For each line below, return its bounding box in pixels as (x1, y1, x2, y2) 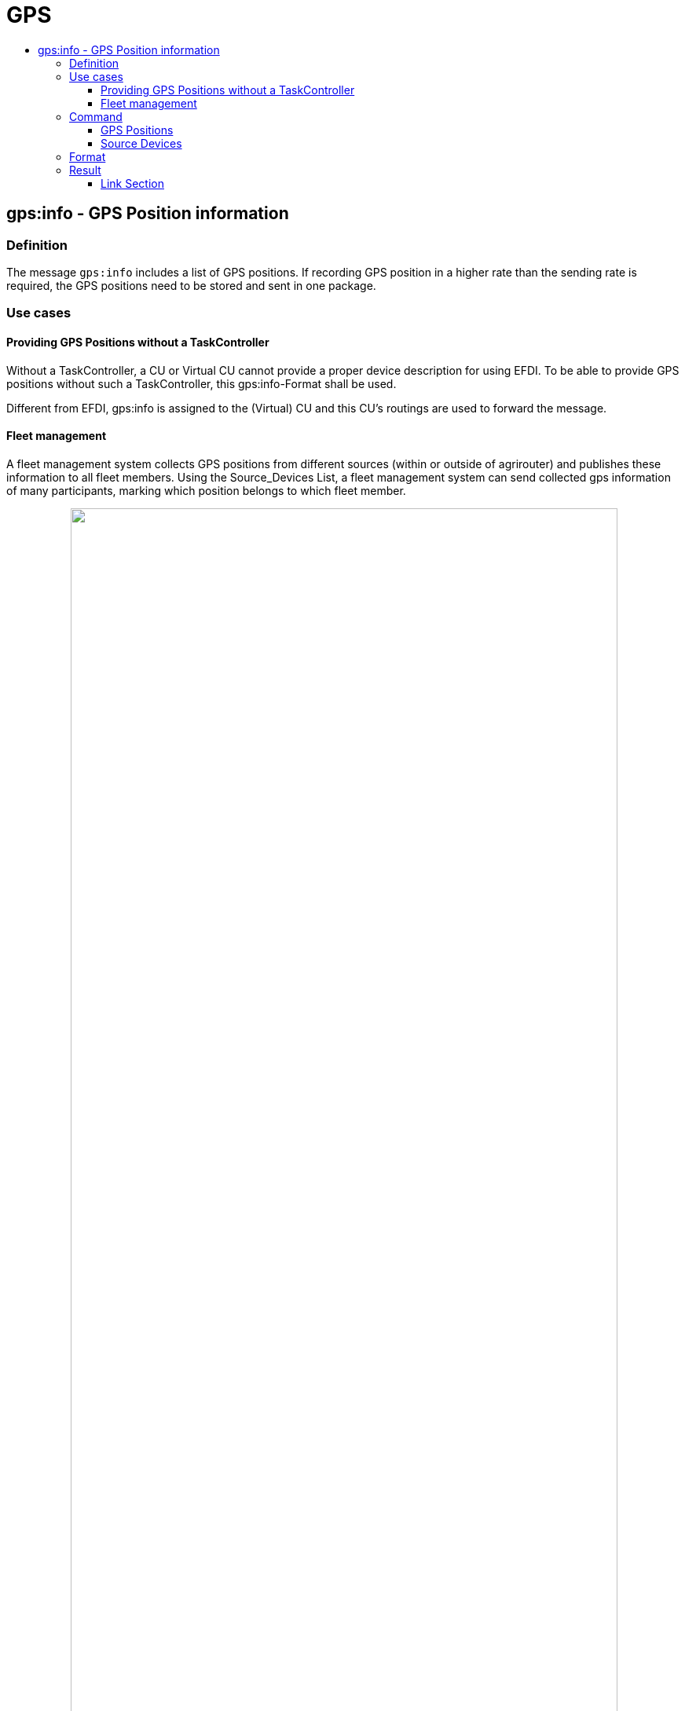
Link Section (101, 176, 164, 190)
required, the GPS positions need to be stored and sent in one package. (6, 278, 376, 292)
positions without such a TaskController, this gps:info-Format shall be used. (6, 376, 397, 390)
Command (69, 109, 123, 123)
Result (69, 163, 101, 177)
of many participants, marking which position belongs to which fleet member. (6, 483, 406, 497)
